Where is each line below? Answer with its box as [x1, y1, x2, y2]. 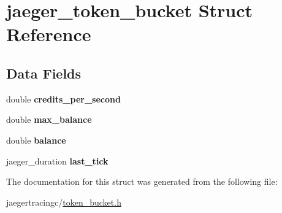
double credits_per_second [6, 92, 121, 105]
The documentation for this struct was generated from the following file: [6, 175, 278, 188]
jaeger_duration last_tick [6, 154, 109, 167]
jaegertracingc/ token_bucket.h [6, 195, 121, 208]
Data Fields [6, 63, 82, 82]
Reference [6, 21, 91, 47]
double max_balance [6, 113, 92, 126]
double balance [6, 133, 66, 146]
